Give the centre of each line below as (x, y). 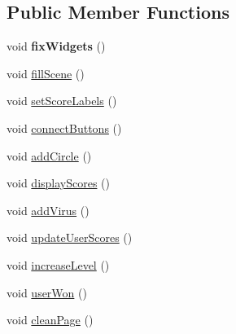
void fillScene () (46, 73)
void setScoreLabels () (62, 101)
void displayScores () (58, 183)
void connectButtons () (64, 127)
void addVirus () (48, 210)
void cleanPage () (50, 320)
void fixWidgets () (56, 46)
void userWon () (47, 292)
